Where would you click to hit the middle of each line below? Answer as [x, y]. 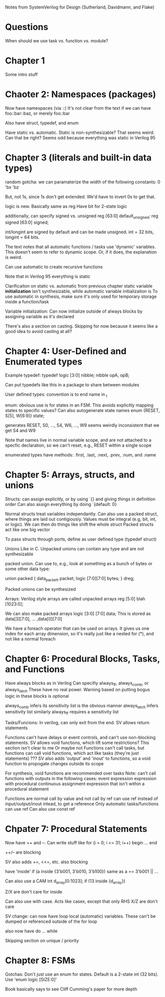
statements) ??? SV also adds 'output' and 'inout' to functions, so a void [78, 758]
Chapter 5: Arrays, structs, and [70, 475]
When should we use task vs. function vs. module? [57, 41]
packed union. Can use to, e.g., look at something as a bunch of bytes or [79, 564]
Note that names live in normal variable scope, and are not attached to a [78, 440]
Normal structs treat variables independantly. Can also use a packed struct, [82, 514]
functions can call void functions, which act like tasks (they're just [72, 753]
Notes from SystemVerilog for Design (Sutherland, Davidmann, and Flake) [80, 7]
